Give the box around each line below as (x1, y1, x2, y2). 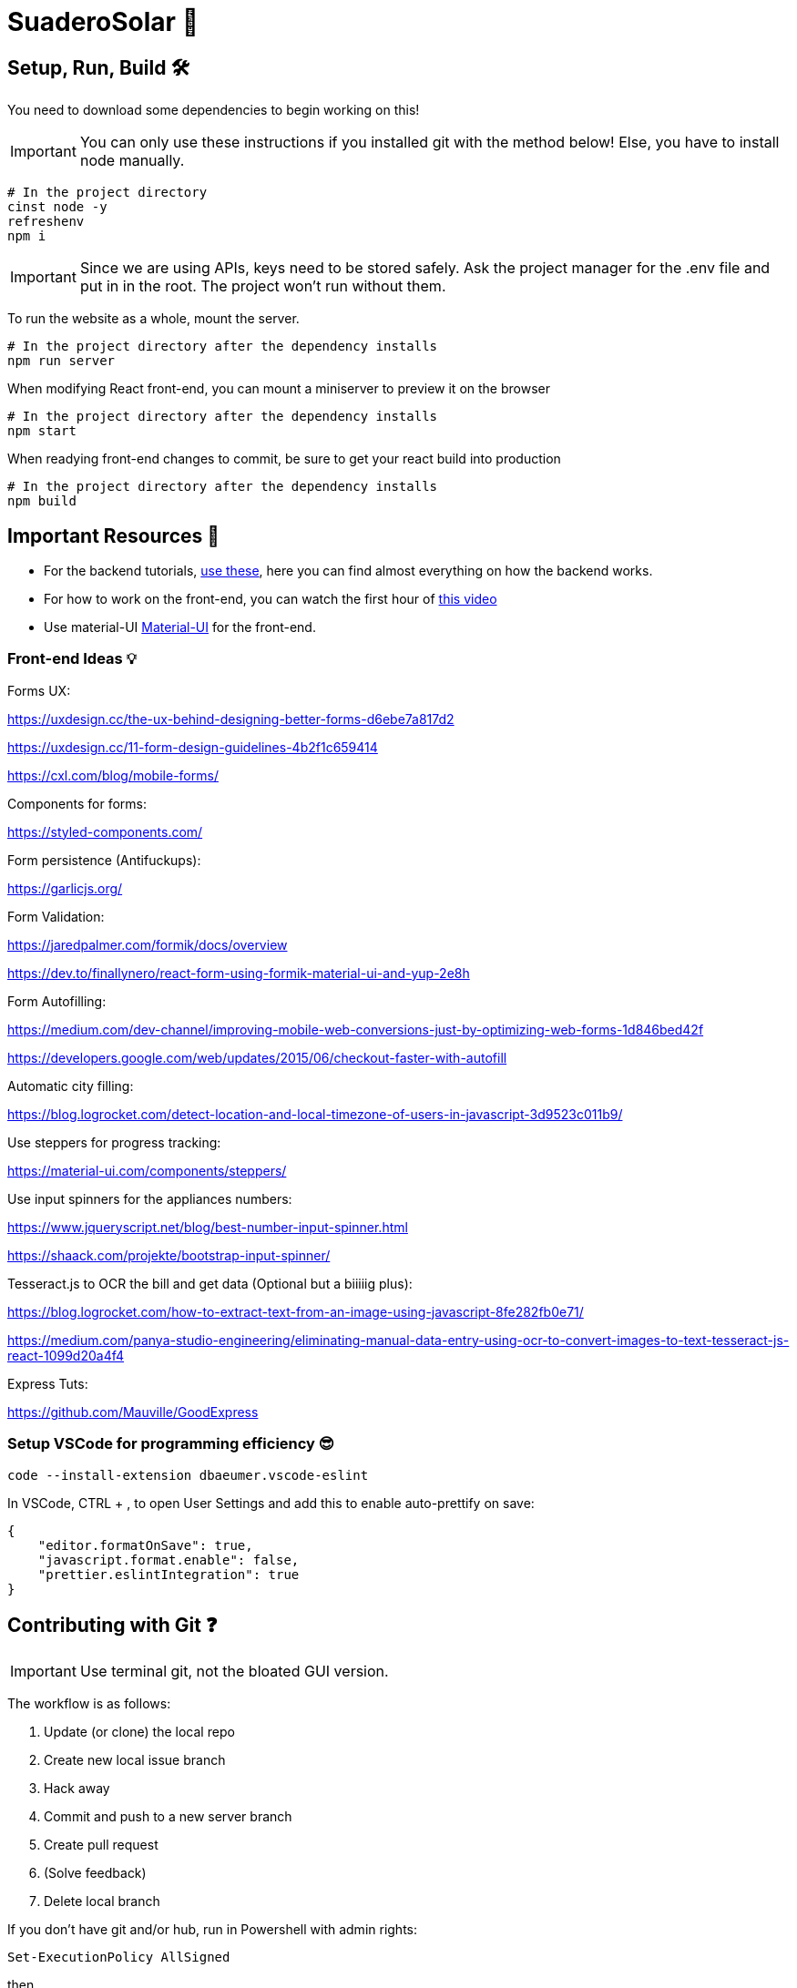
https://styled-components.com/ (7, 823, 203, 840)
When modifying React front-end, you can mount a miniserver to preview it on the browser (7, 381, 550, 397)
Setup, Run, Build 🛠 (7, 56, 190, 79)
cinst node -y (7, 199, 107, 215)
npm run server (7, 353, 116, 369)
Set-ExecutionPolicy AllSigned (7, 1950, 230, 1965)
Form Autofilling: (7, 993, 107, 1009)
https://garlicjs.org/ (7, 880, 123, 896)
